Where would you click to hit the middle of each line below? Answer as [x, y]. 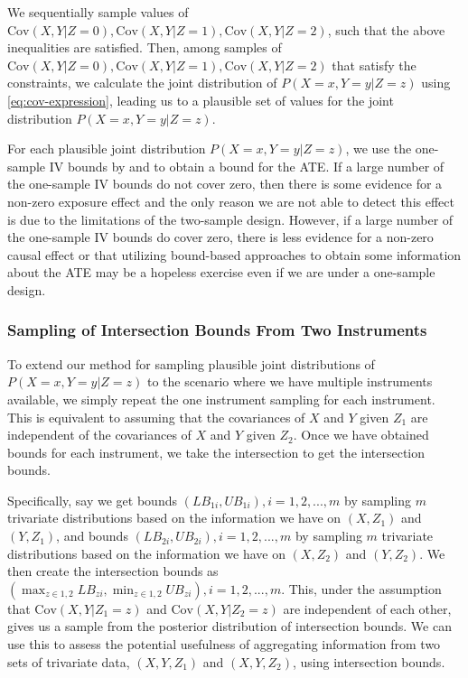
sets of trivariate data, [69, 661]
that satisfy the [374, 65]
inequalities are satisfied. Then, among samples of [145, 47]
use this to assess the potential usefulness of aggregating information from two [224, 644]
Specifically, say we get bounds [92, 500]
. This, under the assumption [361, 588]
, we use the [379, 149]
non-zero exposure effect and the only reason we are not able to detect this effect [231, 201]
